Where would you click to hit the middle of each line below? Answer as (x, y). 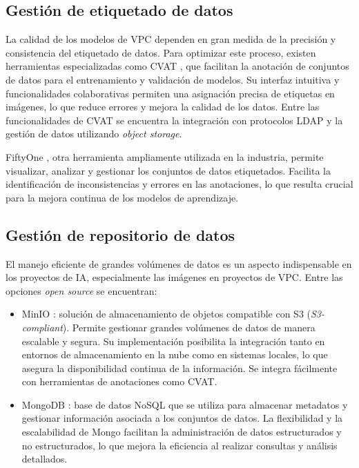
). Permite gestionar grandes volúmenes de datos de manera (189, 327)
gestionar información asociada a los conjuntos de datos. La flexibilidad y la (182, 418)
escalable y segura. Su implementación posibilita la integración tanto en (173, 341)
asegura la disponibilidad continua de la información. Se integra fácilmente (179, 368)
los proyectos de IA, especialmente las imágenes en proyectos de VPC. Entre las (174, 277)
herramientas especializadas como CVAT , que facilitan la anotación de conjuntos (177, 66)
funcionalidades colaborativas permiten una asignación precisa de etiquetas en (170, 93)
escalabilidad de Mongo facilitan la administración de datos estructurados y (182, 432)
